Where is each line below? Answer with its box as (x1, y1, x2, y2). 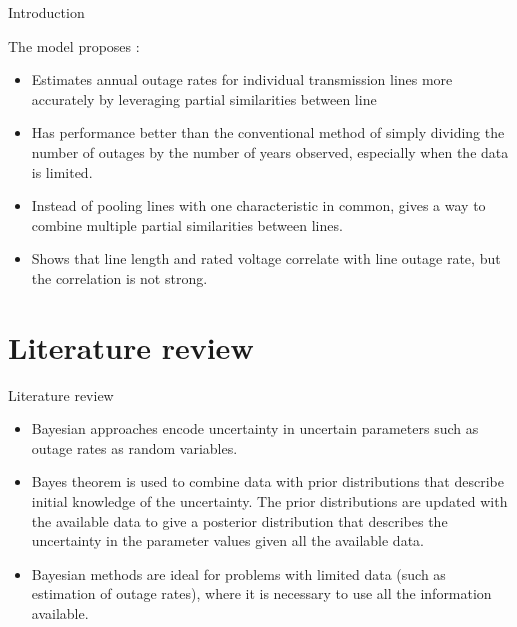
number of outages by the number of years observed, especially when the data (31, 141, 509, 162)
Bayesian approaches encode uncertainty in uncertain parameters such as (31, 418, 479, 439)
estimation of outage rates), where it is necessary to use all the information (31, 583, 492, 604)
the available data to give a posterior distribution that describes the (31, 510, 448, 531)
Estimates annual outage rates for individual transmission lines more (31, 69, 453, 90)
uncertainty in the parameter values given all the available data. (31, 530, 424, 551)
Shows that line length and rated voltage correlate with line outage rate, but (31, 248, 501, 269)
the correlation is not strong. (31, 267, 208, 288)
